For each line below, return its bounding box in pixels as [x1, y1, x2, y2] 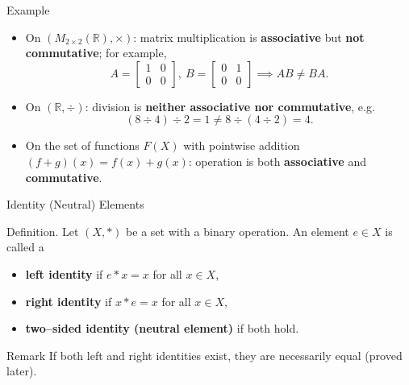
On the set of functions [25, 137, 140, 154]
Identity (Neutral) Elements [6, 196, 144, 213]
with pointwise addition [183, 137, 300, 154]
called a [6, 238, 44, 255]
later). [6, 362, 37, 379]
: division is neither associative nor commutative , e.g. [85, 97, 375, 114]
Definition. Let [6, 222, 79, 239]
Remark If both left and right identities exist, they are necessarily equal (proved [6, 346, 403, 363]
